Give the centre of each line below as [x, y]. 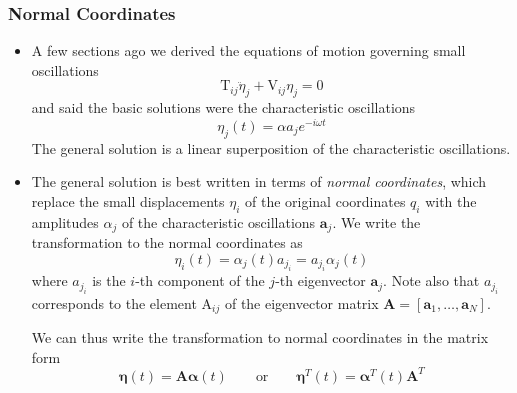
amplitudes [65, 221]
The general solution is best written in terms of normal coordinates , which [259, 181]
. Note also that [431, 280]
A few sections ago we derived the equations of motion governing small [248, 50]
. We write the [376, 221]
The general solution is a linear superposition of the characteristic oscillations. [271, 147]
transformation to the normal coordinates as [167, 242]
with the [451, 200]
